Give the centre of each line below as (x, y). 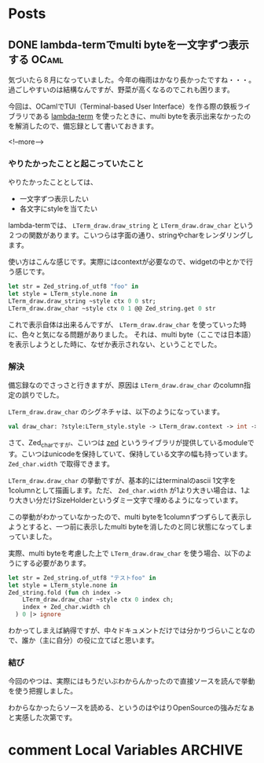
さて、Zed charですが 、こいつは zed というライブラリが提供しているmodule (128, 443)
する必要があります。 (56, 562)
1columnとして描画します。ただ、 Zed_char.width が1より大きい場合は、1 (126, 490)
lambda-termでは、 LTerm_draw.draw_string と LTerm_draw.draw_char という (131, 226)
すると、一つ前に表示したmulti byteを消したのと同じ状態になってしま (141, 526)
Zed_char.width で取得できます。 (61, 463)
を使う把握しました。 (42, 691)
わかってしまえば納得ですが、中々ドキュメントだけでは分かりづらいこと (125, 631)
